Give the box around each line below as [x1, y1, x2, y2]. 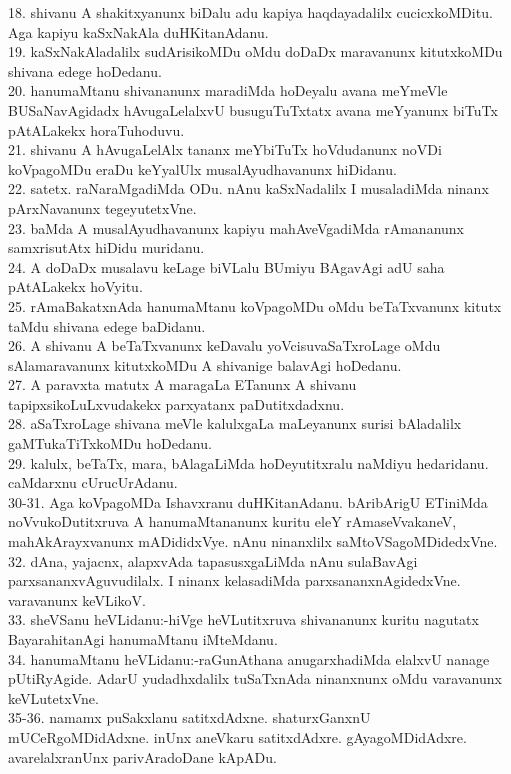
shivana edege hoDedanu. [8, 60, 162, 81]
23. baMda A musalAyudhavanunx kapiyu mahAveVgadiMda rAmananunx [8, 217, 464, 238]
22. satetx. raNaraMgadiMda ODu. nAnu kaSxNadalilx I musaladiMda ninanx [8, 178, 489, 199]
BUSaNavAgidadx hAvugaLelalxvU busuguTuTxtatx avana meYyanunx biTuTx [8, 99, 498, 120]
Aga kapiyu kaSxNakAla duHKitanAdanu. [8, 21, 269, 42]
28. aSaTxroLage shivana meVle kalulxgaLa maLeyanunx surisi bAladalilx [8, 413, 462, 434]
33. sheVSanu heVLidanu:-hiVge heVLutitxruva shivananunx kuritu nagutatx [8, 609, 479, 630]
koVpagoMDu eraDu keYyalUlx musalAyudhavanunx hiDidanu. [8, 158, 397, 179]
